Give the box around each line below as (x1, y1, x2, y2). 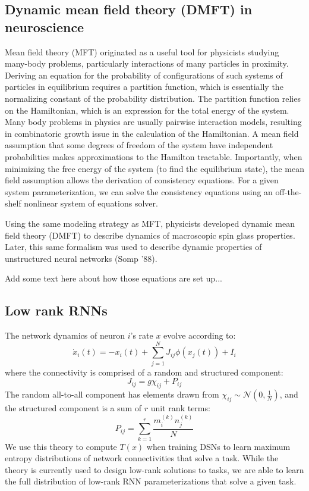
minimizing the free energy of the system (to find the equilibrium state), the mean (5, 162, 304, 174)
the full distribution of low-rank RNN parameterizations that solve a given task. (5, 475, 297, 487)
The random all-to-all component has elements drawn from (5, 388, 219, 401)
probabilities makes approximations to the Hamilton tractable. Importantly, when (5, 150, 302, 162)
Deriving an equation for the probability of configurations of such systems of (5, 68, 283, 81)
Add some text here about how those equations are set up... (5, 272, 222, 284)
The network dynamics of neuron (5, 329, 125, 342)
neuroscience (5, 17, 84, 36)
